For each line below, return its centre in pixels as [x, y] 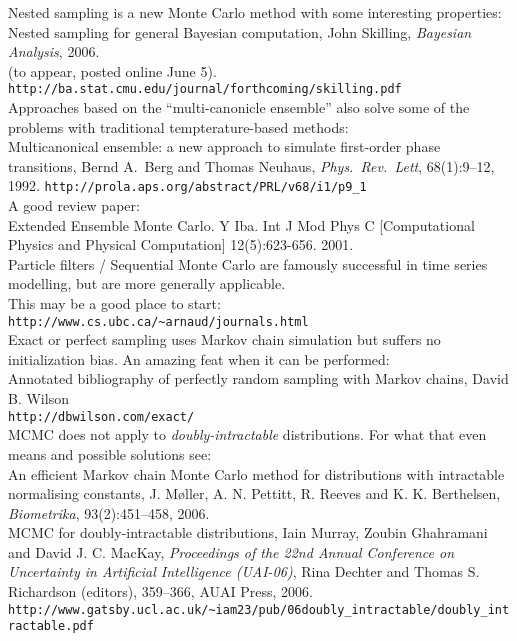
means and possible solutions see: [110, 453]
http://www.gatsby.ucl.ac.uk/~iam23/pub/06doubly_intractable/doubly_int [259, 609]
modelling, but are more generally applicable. [147, 283]
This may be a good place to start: [114, 303]
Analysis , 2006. [54, 51]
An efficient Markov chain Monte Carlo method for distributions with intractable [256, 473]
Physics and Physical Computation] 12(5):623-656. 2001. [181, 244]
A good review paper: [74, 205]
